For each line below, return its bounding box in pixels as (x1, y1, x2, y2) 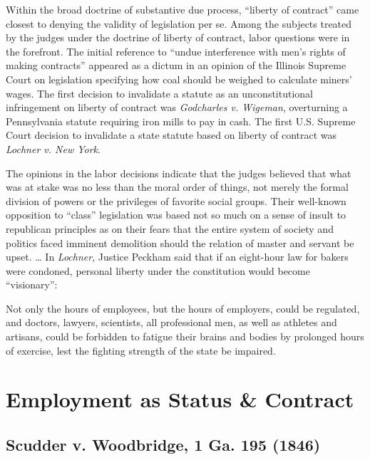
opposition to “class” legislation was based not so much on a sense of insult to (6, 207, 346, 222)
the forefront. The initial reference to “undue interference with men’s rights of (6, 43, 346, 58)
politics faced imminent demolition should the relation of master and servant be (6, 235, 354, 250)
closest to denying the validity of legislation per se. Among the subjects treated (6, 16, 352, 31)
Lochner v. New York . (6, 141, 101, 156)
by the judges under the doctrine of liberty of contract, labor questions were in (6, 30, 350, 45)
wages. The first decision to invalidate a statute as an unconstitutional (6, 85, 313, 100)
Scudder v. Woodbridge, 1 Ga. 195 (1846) (6, 434, 321, 456)
